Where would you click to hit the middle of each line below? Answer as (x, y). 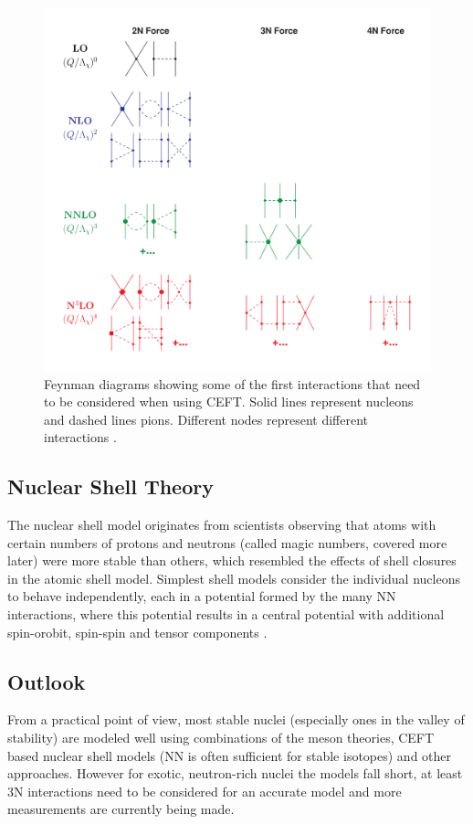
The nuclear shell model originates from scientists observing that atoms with (222, 525)
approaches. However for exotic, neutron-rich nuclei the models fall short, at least (235, 773)
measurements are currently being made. (121, 809)
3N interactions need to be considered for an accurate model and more (205, 791)
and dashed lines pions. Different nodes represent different (206, 419)
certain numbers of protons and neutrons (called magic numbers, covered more (227, 542)
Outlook (47, 681)
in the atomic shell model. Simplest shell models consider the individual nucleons (234, 578)
